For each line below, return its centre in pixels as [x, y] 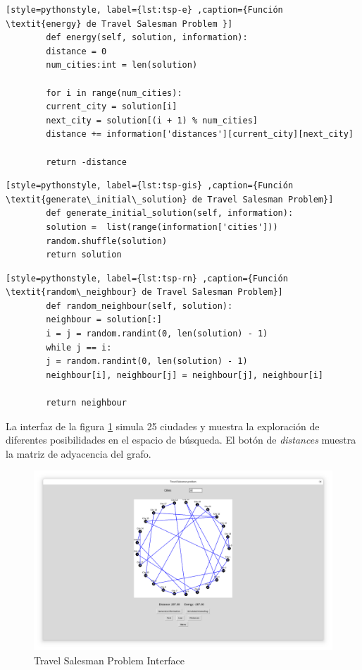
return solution [84, 255]
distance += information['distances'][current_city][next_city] [200, 134]
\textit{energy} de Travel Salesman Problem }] [119, 24]
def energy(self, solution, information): [147, 38]
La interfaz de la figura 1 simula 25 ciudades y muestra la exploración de [163, 426]
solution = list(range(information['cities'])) [162, 227]
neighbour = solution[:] [104, 320]
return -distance [86, 162]
